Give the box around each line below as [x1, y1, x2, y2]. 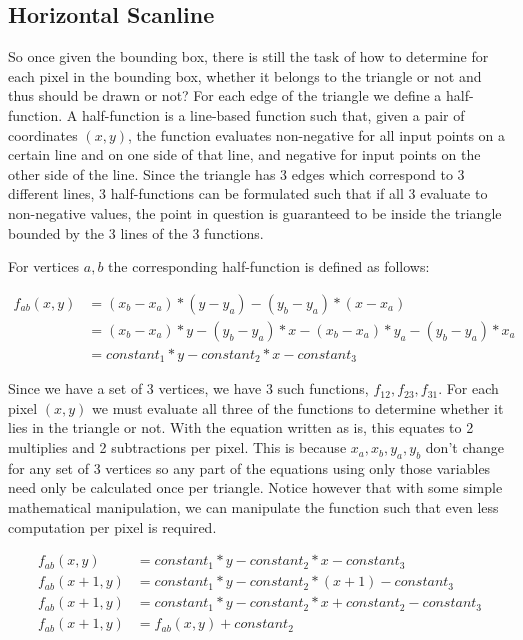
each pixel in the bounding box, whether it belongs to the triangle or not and [8, 65, 482, 86]
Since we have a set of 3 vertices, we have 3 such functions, [8, 378, 369, 399]
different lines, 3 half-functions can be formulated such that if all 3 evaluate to [8, 183, 488, 204]
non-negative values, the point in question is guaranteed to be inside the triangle [8, 202, 502, 223]
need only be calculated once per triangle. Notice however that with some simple [8, 477, 503, 498]
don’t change [425, 437, 504, 458]
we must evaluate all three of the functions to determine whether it [92, 397, 504, 418]
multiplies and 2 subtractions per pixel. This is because [8, 437, 347, 458]
